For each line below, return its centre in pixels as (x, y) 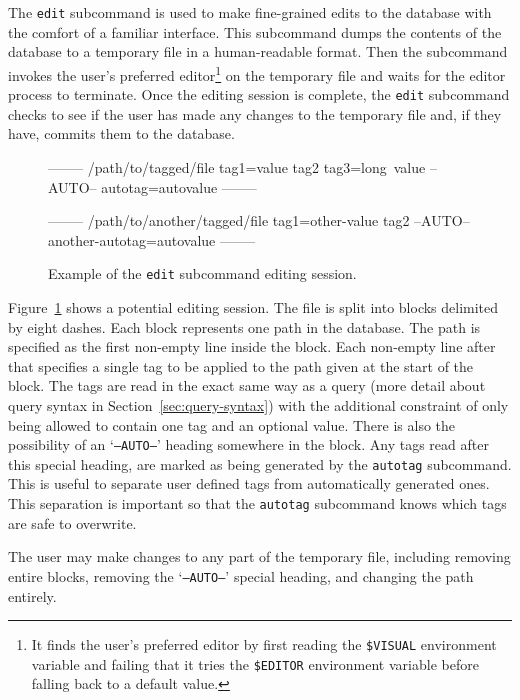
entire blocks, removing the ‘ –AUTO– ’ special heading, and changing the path (241, 575)
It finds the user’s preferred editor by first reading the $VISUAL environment (264, 644)
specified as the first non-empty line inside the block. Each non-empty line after (252, 346)
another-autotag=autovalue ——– (151, 239)
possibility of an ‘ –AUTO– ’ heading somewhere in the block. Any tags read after (248, 444)
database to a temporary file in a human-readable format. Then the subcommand (258, 51)
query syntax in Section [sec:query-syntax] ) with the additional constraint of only (258, 404)
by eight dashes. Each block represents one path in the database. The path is (244, 326)
